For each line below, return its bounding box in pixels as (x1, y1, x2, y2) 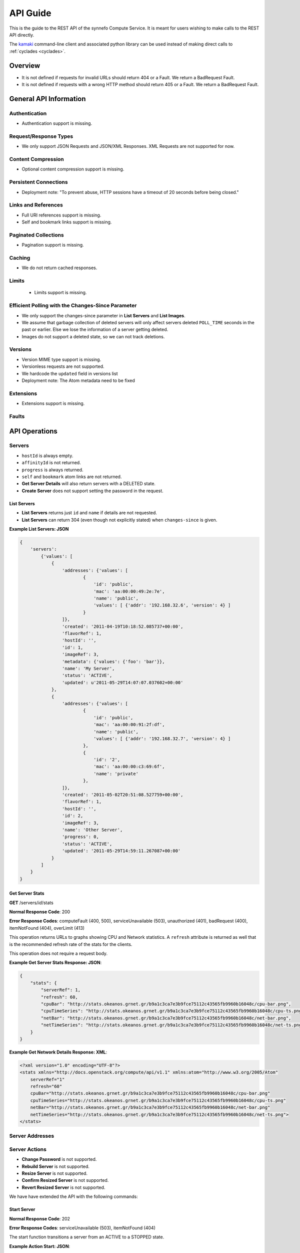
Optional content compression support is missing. (21, 166, 124, 172)
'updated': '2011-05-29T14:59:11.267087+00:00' (61, 848, 181, 854)
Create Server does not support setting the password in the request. (21, 488, 163, 494)
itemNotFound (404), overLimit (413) (9, 925, 85, 931)
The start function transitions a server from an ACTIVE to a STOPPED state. (9, 1234, 164, 1240)
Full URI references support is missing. (21, 212, 101, 218)
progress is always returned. (21, 467, 83, 473)
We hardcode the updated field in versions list (21, 370, 118, 376)
